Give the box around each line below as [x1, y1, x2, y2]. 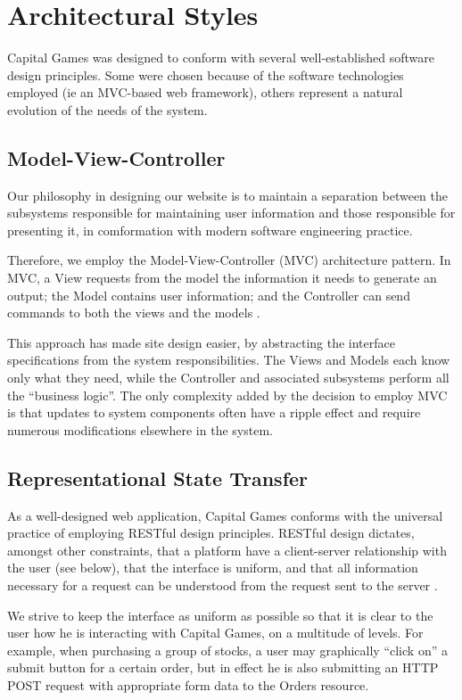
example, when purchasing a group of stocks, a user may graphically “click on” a [7, 640, 448, 659]
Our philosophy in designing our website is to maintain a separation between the [7, 185, 449, 204]
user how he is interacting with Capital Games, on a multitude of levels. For [7, 623, 424, 642]
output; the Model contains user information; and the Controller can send [7, 285, 410, 304]
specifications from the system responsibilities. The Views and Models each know [7, 350, 450, 369]
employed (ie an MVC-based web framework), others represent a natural [7, 83, 403, 102]
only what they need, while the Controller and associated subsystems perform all [7, 368, 450, 387]
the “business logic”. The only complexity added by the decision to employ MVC [7, 385, 448, 404]
